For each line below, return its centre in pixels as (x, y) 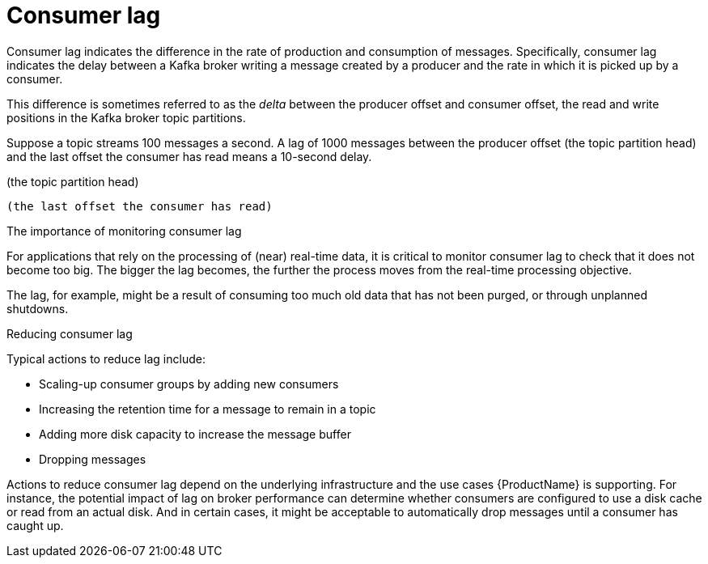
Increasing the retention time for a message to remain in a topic (208, 409)
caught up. (35, 525)
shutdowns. (38, 308)
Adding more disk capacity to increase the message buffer (195, 434)
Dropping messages (93, 459)
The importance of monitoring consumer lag (124, 231)
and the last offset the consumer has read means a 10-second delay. (189, 156)
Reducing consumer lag (70, 333)
